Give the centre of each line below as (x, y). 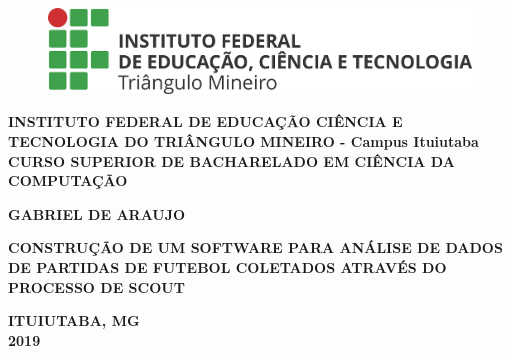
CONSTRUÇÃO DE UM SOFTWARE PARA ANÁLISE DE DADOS (255, 247)
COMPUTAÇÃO (68, 180)
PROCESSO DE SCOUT (96, 286)
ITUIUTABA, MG (74, 320)
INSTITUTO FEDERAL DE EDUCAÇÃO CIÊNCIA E (205, 121)
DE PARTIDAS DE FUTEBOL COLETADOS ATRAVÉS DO (227, 266)
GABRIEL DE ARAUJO (97, 213)
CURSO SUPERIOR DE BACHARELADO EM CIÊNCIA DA (231, 160)
